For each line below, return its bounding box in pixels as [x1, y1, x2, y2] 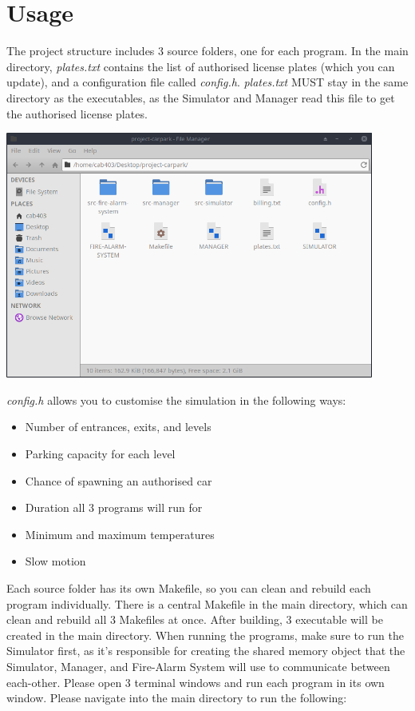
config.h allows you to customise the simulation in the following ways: [6, 391, 346, 408]
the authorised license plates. [6, 105, 148, 122]
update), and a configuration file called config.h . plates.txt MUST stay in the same [6, 74, 409, 90]
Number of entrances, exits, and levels [25, 418, 211, 435]
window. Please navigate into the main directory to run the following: [6, 689, 347, 706]
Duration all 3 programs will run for [25, 499, 203, 516]
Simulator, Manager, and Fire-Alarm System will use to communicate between [6, 657, 390, 674]
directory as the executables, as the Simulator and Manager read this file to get [6, 89, 395, 106]
